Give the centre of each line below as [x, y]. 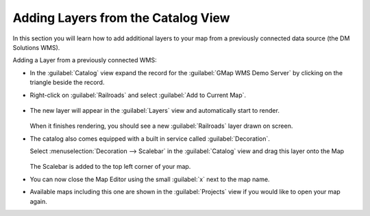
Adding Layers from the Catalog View [121, 18]
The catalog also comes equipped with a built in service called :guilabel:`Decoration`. [150, 138]
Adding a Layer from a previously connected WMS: [85, 60]
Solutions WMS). [36, 47]
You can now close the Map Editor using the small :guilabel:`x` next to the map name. [150, 179]
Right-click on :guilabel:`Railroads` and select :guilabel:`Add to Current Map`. [138, 95]
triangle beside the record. [67, 83]
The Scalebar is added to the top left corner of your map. [110, 167]
